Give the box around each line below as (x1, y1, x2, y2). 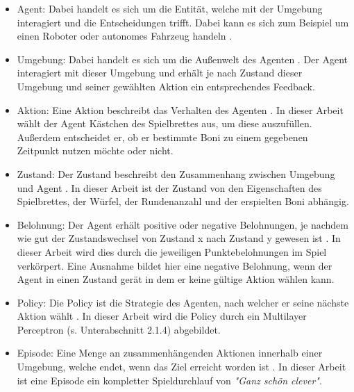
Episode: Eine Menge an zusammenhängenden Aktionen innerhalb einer (17, 345, 323, 360)
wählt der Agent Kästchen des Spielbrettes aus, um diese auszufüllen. (17, 116, 312, 131)
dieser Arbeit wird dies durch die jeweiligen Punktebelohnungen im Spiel (17, 244, 327, 259)
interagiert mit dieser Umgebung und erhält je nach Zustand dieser (17, 65, 303, 80)
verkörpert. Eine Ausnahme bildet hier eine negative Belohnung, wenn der (17, 258, 332, 272)
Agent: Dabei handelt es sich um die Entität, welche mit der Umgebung (17, 1, 323, 15)
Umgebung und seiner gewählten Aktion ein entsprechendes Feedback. (17, 79, 315, 93)
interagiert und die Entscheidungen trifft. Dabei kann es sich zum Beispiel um (17, 15, 349, 29)
